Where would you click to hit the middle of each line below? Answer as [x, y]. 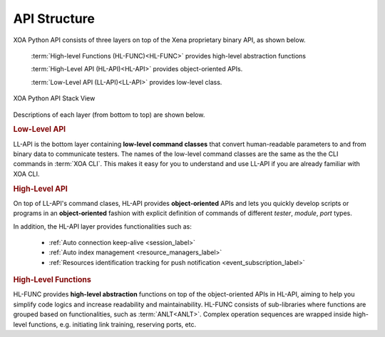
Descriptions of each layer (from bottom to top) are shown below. [109, 115]
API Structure [54, 19]
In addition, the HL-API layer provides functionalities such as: [103, 226]
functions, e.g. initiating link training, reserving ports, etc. [112, 324]
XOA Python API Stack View [54, 98]
